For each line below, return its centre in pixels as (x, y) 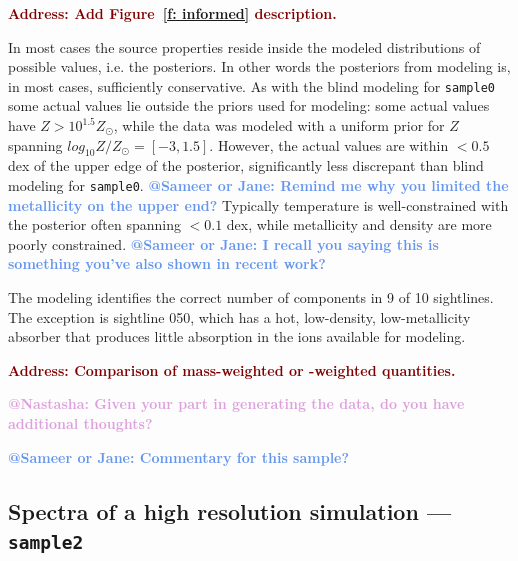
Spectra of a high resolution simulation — (230, 510)
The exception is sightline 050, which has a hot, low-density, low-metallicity (239, 316)
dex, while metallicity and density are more (359, 224)
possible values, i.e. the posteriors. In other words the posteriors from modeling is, (259, 66)
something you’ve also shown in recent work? (167, 263)
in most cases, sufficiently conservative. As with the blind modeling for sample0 (251, 85)
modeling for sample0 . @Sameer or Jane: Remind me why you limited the (258, 185)
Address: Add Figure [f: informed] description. (172, 13)
